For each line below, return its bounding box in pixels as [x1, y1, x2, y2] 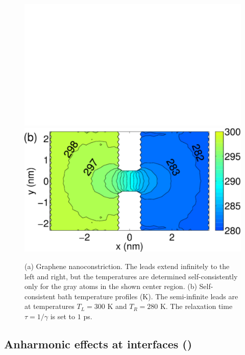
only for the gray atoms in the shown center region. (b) [24, 281, 197, 292]
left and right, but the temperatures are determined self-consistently [24, 271, 238, 281]
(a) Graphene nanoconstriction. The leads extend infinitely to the [24, 260, 230, 271]
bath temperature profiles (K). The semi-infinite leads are [58, 291, 238, 301]
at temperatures [24, 301, 75, 312]
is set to [50, 310, 76, 321]
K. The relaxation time [160, 301, 233, 312]
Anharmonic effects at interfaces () [4, 336, 192, 351]
